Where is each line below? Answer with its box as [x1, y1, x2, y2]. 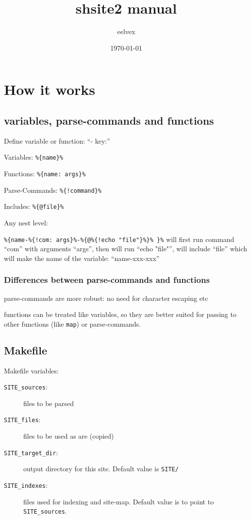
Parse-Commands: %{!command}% [4, 185, 101, 195]
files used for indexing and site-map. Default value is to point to [23, 496, 214, 506]
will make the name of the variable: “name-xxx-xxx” [4, 253, 160, 263]
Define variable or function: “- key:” [4, 135, 110, 146]
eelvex [117, 26, 135, 37]
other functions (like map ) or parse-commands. [4, 318, 141, 329]
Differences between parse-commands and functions [4, 274, 210, 286]
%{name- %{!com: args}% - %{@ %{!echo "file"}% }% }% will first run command [4, 234, 234, 244]
